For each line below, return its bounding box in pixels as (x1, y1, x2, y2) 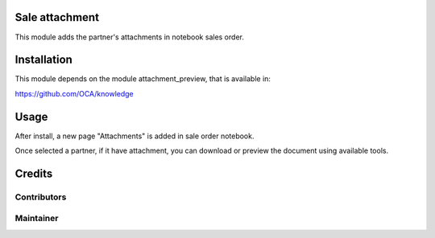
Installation (14, 53, 72, 67)
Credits (14, 166, 53, 180)
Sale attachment (14, 10, 100, 24)
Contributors (14, 191, 67, 203)
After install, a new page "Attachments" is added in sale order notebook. (14, 131, 255, 141)
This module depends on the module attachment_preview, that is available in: (14, 74, 271, 84)
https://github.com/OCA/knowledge (14, 88, 135, 98)
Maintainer (14, 213, 59, 224)
